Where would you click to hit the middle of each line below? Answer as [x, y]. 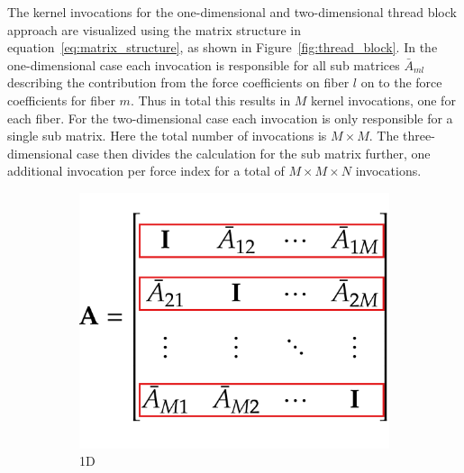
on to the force [401, 82]
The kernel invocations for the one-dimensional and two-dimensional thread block [232, 12]
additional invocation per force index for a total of [146, 171]
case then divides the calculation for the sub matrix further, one [254, 153]
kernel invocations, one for [383, 100]
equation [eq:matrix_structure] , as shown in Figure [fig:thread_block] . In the [223, 47]
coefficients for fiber [61, 100]
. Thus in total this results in [210, 100]
